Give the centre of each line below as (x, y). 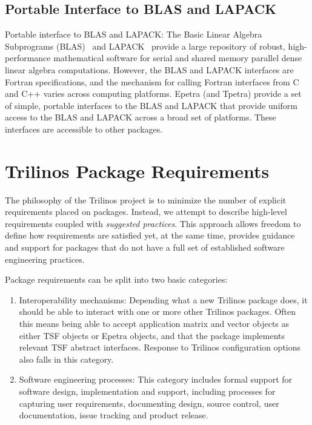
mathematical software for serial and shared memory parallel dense (178, 58)
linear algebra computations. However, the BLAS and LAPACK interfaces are (149, 69)
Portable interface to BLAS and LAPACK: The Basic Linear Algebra (134, 34)
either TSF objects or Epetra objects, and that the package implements (152, 335)
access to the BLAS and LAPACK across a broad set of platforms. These (141, 117)
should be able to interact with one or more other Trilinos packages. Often (157, 311)
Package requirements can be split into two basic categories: (116, 279)
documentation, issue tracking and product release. (114, 415)
